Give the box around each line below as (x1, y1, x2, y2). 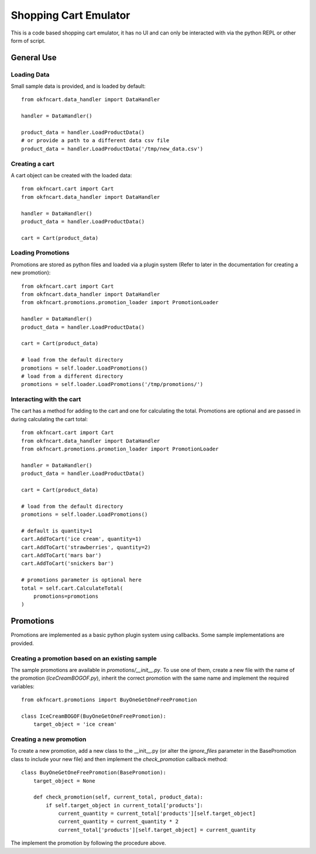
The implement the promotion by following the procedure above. (11, 839, 166, 846)
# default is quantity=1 (21, 527, 92, 534)
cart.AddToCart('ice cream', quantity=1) (21, 536, 142, 542)
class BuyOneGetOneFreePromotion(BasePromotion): (21, 769, 167, 776)
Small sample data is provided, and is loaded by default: (11, 82, 146, 90)
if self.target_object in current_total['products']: (46, 802, 204, 808)
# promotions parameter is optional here (21, 577, 142, 583)
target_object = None (33, 777, 96, 784)
